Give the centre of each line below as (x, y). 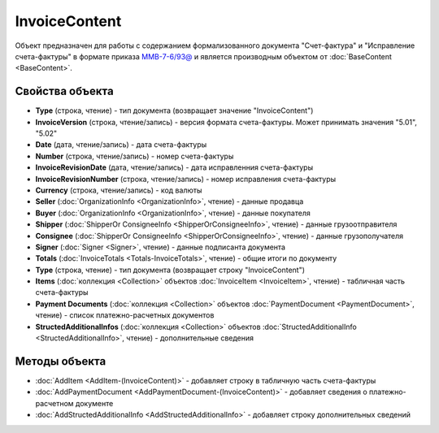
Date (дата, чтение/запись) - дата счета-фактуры (121, 145)
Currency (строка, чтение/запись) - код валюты (119, 190)
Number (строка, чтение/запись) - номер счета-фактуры (135, 156)
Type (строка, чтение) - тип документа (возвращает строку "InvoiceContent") (170, 270)
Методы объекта (61, 361)
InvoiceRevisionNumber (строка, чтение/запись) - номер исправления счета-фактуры (186, 179)
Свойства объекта (64, 91)
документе (94, 403)
